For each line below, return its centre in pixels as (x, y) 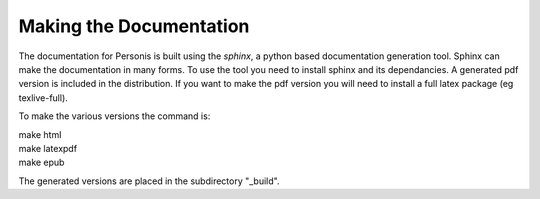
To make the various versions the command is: (114, 116)
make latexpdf (48, 148)
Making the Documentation (134, 26)
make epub (41, 162)
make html (40, 134)
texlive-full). (43, 97)
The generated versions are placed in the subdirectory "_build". (149, 181)
